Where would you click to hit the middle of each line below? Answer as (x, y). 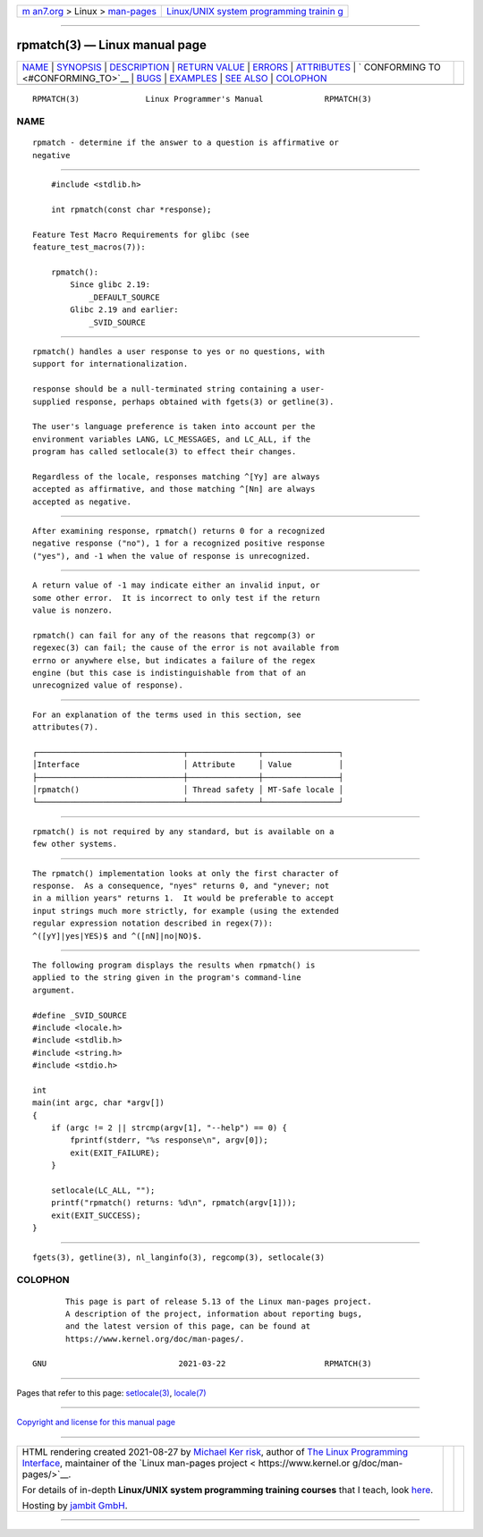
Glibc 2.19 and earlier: (124, 310)
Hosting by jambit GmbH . (75, 1505)
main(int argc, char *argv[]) (99, 1103)
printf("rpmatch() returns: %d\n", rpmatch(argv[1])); (174, 1203)
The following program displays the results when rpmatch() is (174, 965)
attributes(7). (66, 727)
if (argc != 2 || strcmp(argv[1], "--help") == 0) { (169, 1128)
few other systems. (75, 844)
